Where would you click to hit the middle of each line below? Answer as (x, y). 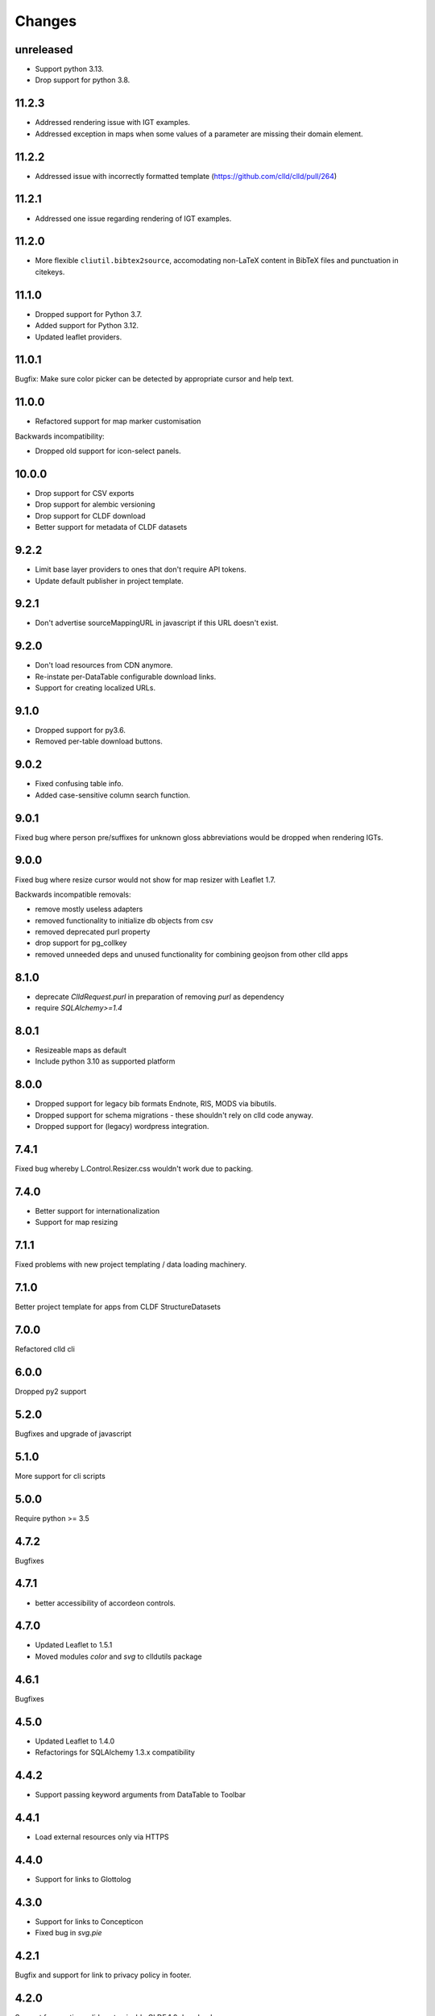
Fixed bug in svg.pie (68, 1933)
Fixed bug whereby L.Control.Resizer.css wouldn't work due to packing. (134, 1168)
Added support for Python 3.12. (87, 326)
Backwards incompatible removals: (73, 894)
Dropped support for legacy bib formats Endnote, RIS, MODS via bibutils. (156, 1104)
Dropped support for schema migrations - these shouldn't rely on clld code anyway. (174, 1115)
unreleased (44, 50)
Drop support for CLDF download (90, 515)
